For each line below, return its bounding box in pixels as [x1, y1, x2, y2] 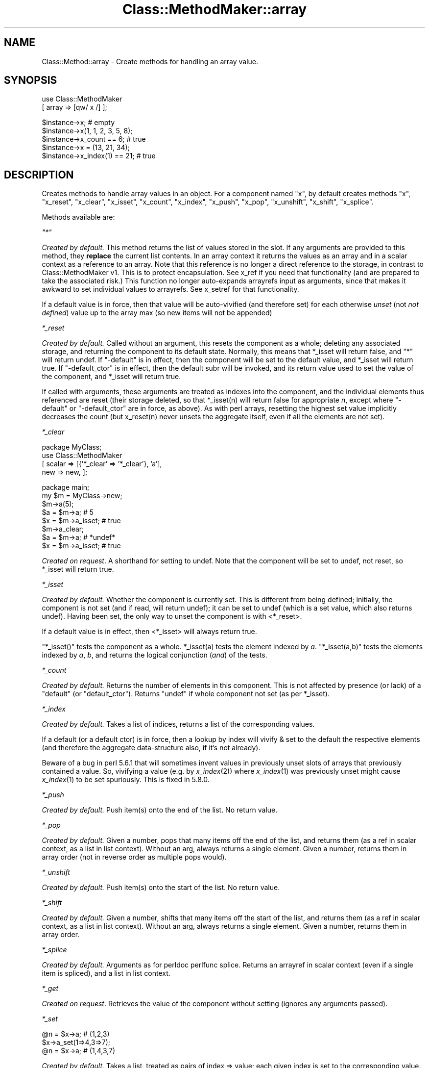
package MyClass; [42, 443, 102, 452]
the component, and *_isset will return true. [42, 372, 181, 381]
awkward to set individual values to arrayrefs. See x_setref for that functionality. [42, 285, 299, 294]
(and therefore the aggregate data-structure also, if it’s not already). [42, 743, 261, 752]
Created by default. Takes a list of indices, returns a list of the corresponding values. [42, 720, 315, 729]
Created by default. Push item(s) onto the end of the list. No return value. [42, 806, 278, 814]
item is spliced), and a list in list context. [42, 969, 170, 978]
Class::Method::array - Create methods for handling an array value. [42, 57, 259, 66]
